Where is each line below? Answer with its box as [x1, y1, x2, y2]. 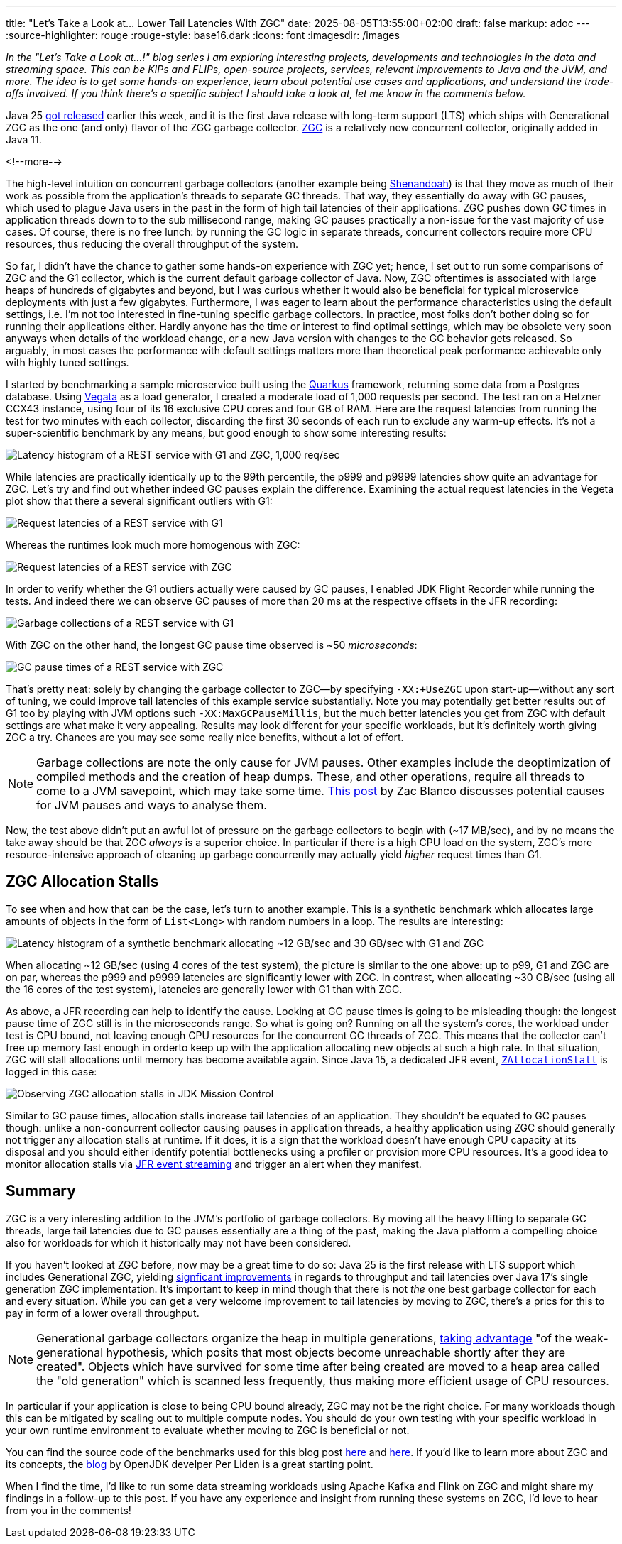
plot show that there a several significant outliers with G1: [6, 495, 273, 507]
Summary [6, 1182, 76, 1200]
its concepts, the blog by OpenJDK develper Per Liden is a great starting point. [6, 1457, 373, 1470]
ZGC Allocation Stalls [6, 872, 159, 891]
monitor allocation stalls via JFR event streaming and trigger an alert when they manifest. [6, 1157, 422, 1170]
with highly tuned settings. [6, 356, 129, 368]
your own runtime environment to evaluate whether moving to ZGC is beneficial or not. [6, 1423, 410, 1436]
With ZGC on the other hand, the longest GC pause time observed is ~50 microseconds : [6, 639, 418, 651]
